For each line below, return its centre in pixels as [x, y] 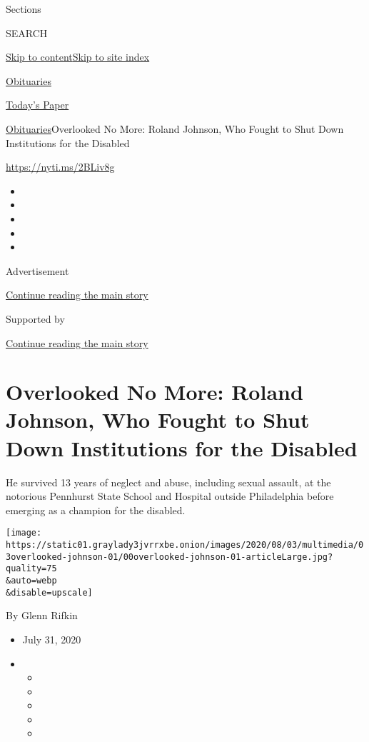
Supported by [35, 318]
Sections [24, 9]
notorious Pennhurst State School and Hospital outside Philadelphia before [170, 496]
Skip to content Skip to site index [78, 57]
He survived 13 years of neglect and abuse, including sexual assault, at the [168, 482]
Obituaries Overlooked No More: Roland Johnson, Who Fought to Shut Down [175, 128]
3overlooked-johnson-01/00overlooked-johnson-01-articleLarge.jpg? [170, 557]
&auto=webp [31, 581]
